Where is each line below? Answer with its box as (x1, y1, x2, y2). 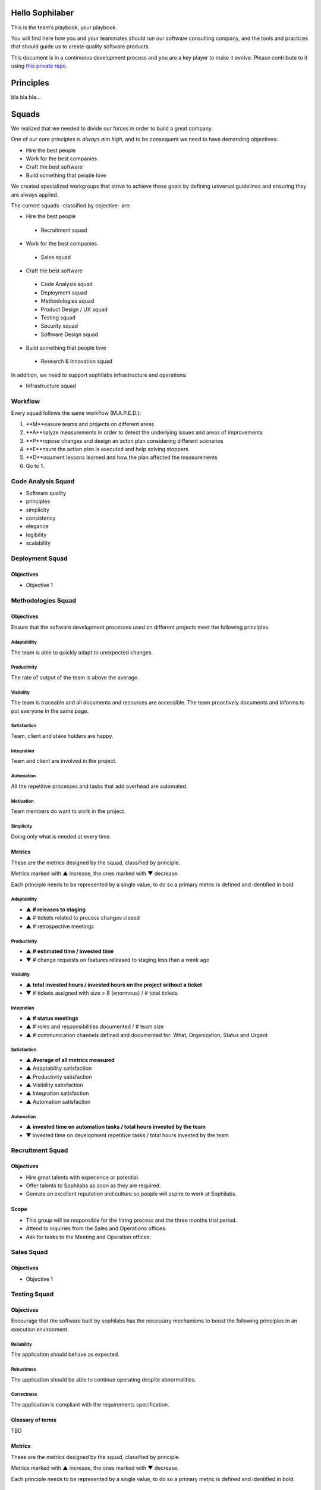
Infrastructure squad (26, 382, 77, 390)
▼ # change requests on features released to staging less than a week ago (26, 956, 210, 963)
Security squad (40, 322, 78, 330)
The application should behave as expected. (11, 1351, 119, 1358)
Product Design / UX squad (40, 306, 108, 313)
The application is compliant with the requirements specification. (11, 1401, 169, 1408)
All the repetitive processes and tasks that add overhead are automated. (11, 783, 188, 790)
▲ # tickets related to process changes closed (26, 914, 140, 921)
